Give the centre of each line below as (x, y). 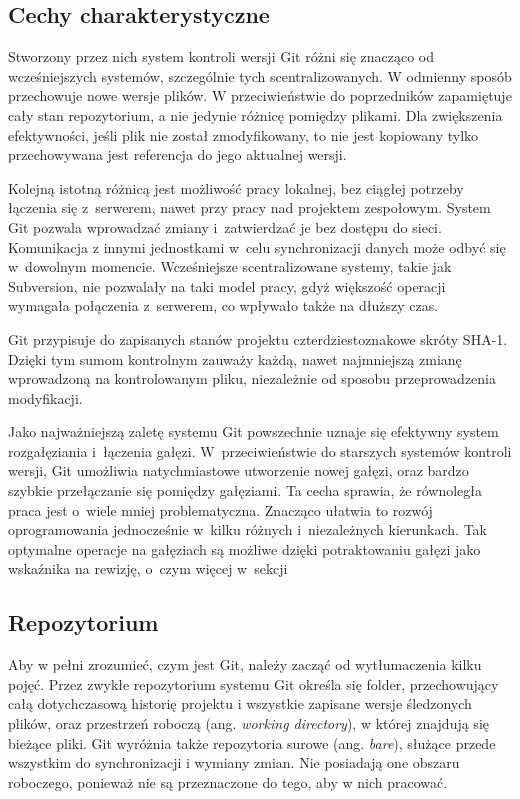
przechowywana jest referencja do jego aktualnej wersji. (177, 154)
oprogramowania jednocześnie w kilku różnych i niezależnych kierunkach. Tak (247, 529)
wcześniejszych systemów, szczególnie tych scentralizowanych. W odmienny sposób (260, 75)
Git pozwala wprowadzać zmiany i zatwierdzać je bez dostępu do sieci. (225, 226)
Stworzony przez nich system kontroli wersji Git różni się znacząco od (221, 56)
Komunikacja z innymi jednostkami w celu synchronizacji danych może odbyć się (257, 246)
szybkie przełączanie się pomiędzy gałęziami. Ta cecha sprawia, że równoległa (245, 490)
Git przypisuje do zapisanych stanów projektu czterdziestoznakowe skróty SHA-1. (258, 338)
